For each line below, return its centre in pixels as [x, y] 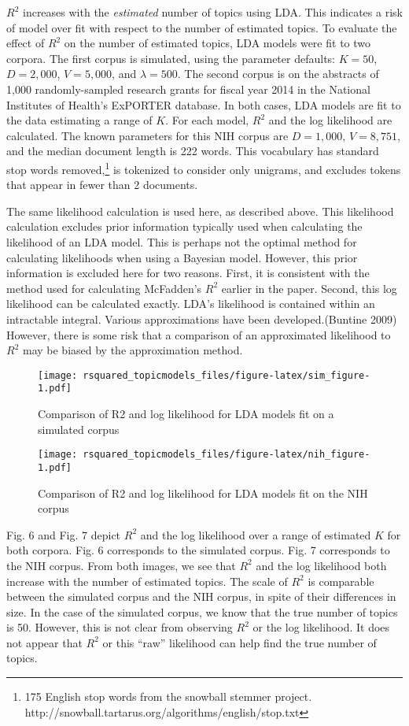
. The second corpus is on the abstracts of [278, 74]
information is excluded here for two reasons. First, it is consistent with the [188, 273]
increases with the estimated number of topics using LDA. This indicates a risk [212, 12]
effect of [26, 43]
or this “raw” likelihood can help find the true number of [240, 642]
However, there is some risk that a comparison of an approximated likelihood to [199, 334]
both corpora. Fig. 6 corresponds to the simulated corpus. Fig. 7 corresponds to [198, 550]
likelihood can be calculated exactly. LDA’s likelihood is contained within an [191, 304]
